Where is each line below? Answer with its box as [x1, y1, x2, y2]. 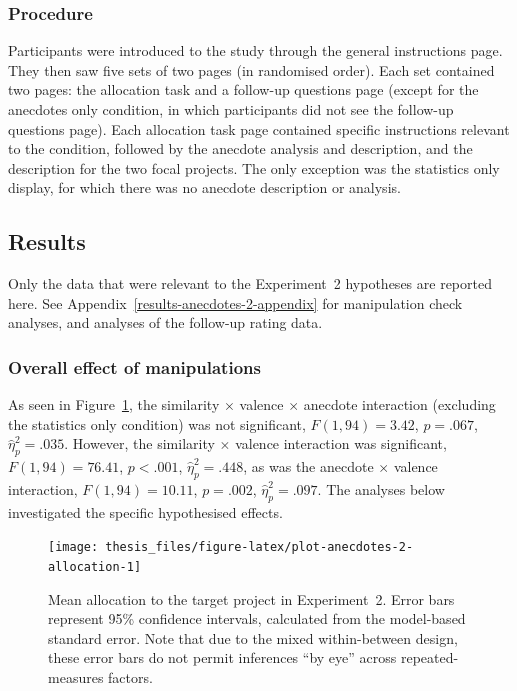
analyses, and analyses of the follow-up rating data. [8, 312, 323, 333]
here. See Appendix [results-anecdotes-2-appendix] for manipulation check [8, 292, 463, 313]
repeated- [400, 647, 459, 668]
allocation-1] [48, 560, 142, 574]
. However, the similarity [64, 433, 215, 454]
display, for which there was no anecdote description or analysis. [8, 177, 401, 198]
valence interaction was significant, [235, 433, 447, 454]
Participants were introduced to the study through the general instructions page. [8, 40, 503, 61]
